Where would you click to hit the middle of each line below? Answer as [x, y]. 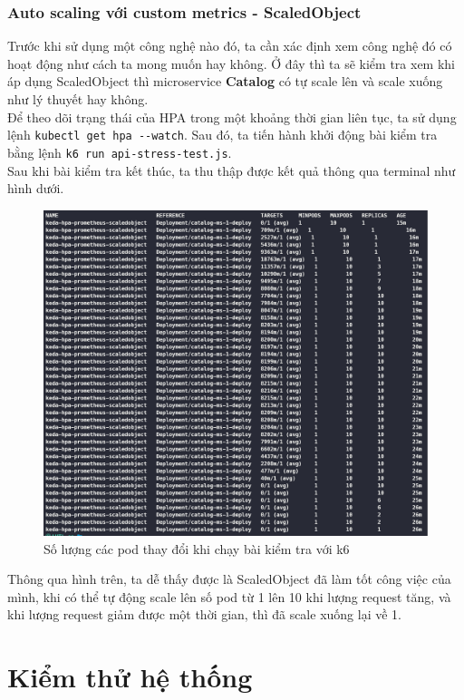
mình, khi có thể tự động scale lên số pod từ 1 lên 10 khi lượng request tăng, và [229, 596]
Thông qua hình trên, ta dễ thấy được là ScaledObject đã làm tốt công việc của [229, 579]
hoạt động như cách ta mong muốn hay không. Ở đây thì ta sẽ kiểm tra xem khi [232, 63]
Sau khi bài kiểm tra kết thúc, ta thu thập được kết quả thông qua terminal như [232, 170]
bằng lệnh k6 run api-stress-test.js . [120, 152]
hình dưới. [36, 188]
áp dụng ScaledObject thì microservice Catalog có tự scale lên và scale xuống [225, 81]
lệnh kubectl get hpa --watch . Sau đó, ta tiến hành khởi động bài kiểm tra [222, 135]
